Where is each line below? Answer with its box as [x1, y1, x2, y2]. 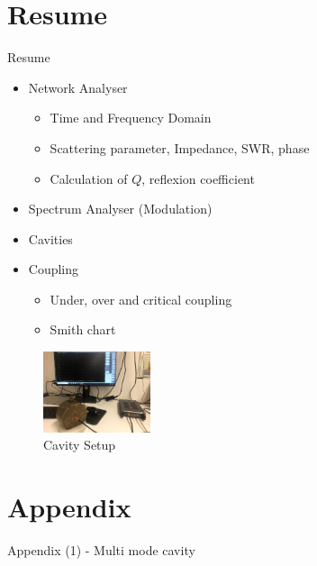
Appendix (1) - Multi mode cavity [7, 540, 195, 559]
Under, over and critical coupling [50, 289, 232, 308]
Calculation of [50, 169, 128, 187]
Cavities [28, 229, 73, 248]
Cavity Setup [43, 435, 116, 454]
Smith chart [50, 320, 116, 339]
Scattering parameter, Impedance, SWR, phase [50, 138, 310, 157]
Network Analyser [28, 78, 128, 96]
